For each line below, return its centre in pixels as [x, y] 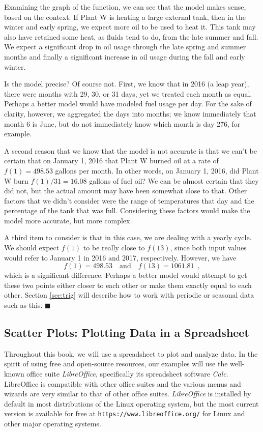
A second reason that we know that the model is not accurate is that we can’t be [130, 150]
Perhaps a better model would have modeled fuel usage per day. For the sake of [128, 104]
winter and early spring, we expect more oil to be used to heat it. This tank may [130, 27]
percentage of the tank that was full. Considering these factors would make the [127, 210]
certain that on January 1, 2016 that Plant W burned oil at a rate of [111, 161]
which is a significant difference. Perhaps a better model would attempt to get [126, 275]
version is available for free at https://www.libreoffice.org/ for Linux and [125, 413]
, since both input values [208, 248]
